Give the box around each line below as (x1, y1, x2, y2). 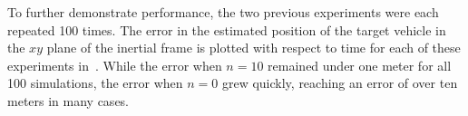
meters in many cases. (7, 91, 130, 110)
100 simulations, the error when (7, 73, 183, 92)
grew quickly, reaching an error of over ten (221, 73, 458, 92)
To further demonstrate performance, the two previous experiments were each (7, 3, 439, 21)
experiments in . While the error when (7, 55, 222, 74)
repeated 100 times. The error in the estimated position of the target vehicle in (7, 20, 446, 39)
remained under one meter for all (268, 55, 452, 74)
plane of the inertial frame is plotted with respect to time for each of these (46, 38, 461, 57)
